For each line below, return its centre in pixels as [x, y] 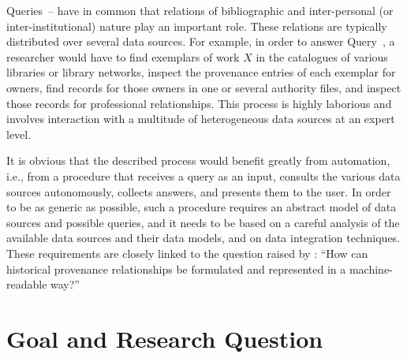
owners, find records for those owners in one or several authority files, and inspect [204, 87]
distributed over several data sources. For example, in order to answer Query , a [201, 41]
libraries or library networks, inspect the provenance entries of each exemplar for [201, 72]
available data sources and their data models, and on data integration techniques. [203, 238]
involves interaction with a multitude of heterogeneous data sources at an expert [201, 119]
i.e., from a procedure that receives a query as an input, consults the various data [203, 175]
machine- [371, 268]
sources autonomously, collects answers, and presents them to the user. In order [199, 191]
